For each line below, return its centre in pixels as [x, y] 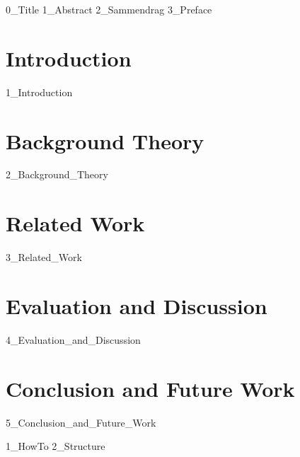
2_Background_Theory [57, 174]
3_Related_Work [44, 257]
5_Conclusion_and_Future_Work [81, 422]
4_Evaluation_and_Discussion [73, 339]
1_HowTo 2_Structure [56, 446]
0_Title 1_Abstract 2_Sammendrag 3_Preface [109, 9]
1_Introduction [39, 92]
